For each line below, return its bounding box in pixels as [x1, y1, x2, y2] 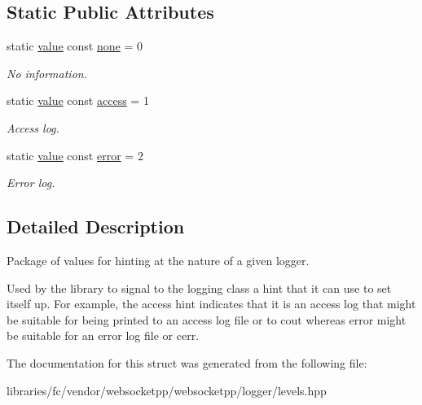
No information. [7, 64, 87, 81]
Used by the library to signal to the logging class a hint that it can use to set [7, 279, 392, 296]
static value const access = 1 [7, 92, 149, 109]
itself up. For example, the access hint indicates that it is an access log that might [7, 295, 416, 312]
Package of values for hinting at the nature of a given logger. [7, 251, 310, 268]
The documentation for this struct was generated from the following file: [7, 354, 367, 371]
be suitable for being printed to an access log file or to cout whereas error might [7, 311, 407, 328]
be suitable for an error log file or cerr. [7, 327, 200, 344]
